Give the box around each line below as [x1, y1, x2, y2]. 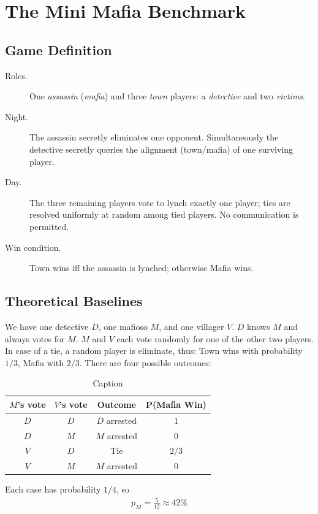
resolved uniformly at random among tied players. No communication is [29, 208, 299, 221]
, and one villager [159, 320, 224, 332]
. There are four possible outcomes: [79, 356, 211, 369]
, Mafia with [18, 356, 64, 369]
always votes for [5, 332, 65, 345]
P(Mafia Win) [146, 397, 206, 410]
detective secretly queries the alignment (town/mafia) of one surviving [29, 142, 293, 155]
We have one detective [5, 320, 89, 332]
